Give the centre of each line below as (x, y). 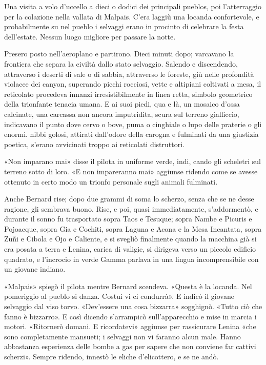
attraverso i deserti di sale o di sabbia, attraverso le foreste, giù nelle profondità (129, 74)
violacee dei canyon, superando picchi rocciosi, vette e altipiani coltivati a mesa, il (133, 84)
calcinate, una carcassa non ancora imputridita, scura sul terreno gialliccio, (122, 114)
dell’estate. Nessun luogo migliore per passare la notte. (90, 36)
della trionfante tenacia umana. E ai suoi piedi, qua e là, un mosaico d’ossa (122, 104)
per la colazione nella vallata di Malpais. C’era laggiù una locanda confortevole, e (132, 16)
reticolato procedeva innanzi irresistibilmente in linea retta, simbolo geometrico (128, 94)
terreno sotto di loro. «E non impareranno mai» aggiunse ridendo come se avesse (131, 171)
